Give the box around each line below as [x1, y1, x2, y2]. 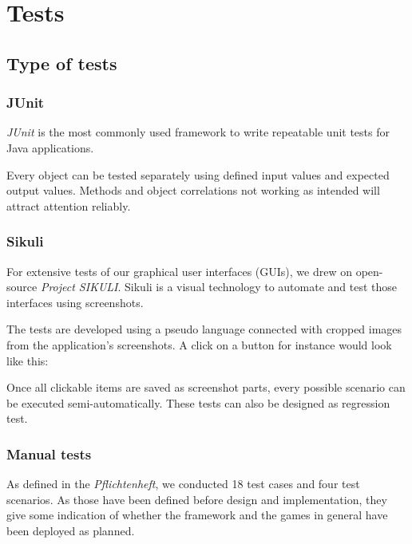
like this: [6, 352, 49, 369]
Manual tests [6, 443, 92, 463]
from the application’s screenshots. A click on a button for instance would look [6, 336, 392, 353]
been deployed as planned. [6, 522, 135, 538]
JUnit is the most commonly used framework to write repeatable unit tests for [6, 124, 390, 140]
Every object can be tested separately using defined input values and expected [6, 166, 390, 183]
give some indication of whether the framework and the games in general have [6, 507, 388, 523]
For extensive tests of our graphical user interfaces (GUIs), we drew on [6, 262, 353, 279]
